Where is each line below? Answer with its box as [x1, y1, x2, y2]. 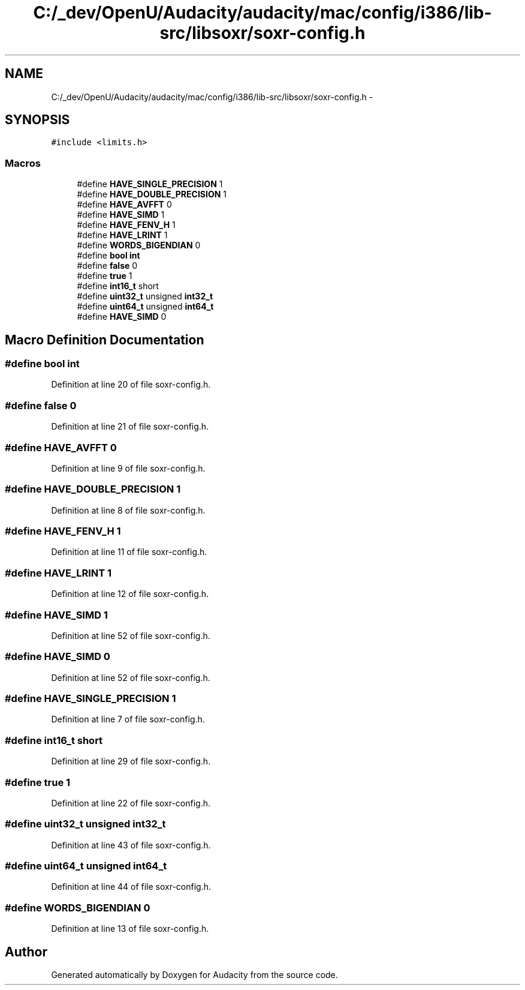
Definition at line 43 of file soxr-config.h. [51, 839, 211, 850]
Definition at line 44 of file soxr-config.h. [51, 881, 212, 892]
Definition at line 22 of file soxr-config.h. [51, 797, 211, 808]
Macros [5, 157, 41, 169]
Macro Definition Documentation [5, 332, 204, 347]
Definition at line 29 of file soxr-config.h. [51, 756, 211, 767]
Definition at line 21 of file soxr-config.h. [51, 421, 209, 432]
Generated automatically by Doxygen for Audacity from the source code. [51, 970, 338, 980]
